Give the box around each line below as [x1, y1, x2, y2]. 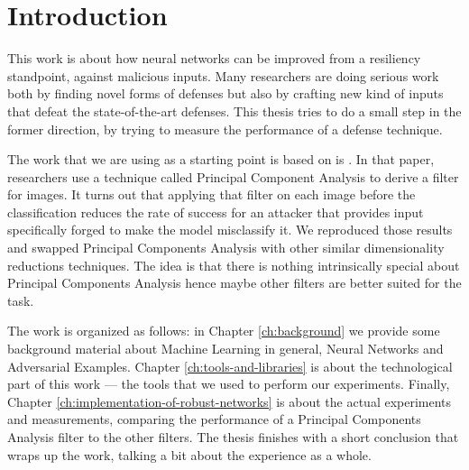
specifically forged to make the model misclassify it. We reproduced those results [7, 220, 453, 239]
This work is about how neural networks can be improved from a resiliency [7, 49, 421, 68]
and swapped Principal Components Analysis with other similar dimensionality [7, 238, 445, 257]
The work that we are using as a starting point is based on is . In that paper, [7, 150, 435, 169]
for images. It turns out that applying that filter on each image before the [7, 185, 416, 204]
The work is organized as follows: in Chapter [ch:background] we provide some [7, 321, 440, 340]
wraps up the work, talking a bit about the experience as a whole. [7, 445, 372, 464]
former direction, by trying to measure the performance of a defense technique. [7, 119, 443, 138]
